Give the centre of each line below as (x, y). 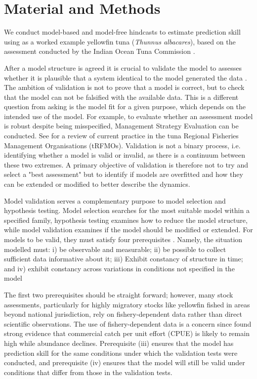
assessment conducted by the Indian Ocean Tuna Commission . (100, 51)
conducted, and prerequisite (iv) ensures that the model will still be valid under (125, 362)
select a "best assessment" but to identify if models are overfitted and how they (124, 174)
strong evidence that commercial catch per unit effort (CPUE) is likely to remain (127, 333)
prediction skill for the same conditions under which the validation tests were (121, 353)
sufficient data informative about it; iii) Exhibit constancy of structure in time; (124, 259)
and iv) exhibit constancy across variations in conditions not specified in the (119, 268)
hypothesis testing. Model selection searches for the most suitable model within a (127, 210)
